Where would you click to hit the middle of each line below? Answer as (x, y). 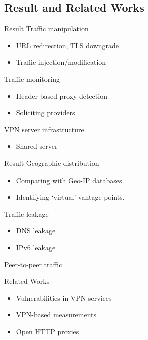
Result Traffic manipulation (46, 28)
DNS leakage (36, 230)
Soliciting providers (45, 113)
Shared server (37, 146)
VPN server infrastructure (44, 129)
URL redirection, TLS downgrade (67, 45)
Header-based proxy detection (61, 96)
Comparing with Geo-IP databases (69, 180)
